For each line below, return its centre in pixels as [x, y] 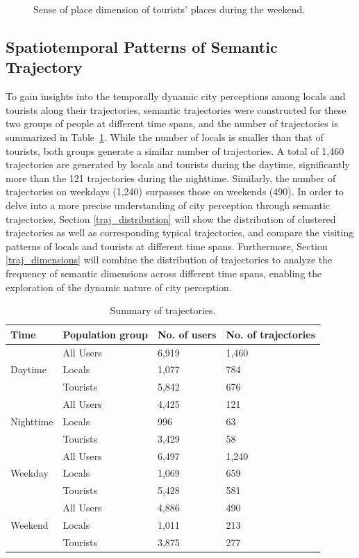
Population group [105, 334]
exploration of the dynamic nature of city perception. [119, 287]
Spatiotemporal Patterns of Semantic [142, 46]
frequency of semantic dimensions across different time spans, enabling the [164, 273]
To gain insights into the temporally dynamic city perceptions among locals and [176, 96]
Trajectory [44, 67]
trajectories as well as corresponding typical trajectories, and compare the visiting [180, 232]
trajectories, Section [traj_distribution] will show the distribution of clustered [171, 219]
